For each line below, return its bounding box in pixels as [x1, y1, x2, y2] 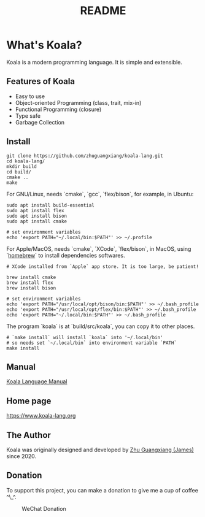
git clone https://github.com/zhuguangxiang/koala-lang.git [6, 153, 164, 159]
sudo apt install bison [6, 213, 68, 219]
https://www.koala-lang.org [6, 412, 76, 419]
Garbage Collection [15, 118, 65, 126]
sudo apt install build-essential [6, 202, 95, 209]
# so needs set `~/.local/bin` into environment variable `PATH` [6, 340, 177, 346]
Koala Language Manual [6, 378, 68, 385]
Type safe [15, 112, 41, 120]
